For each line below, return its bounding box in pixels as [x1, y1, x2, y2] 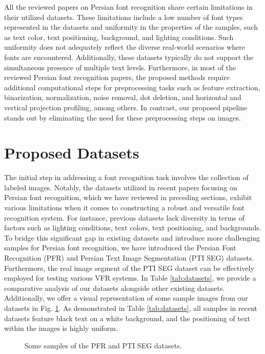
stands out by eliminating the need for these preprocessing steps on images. [4, 112, 241, 123]
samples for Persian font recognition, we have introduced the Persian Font [4, 242, 236, 253]
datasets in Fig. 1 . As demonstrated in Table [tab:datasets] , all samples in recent [4, 302, 257, 313]
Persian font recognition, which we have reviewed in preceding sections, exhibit [4, 192, 252, 203]
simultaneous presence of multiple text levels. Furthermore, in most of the [4, 62, 236, 72]
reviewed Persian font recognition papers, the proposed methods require [4, 72, 230, 83]
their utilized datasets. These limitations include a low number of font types [4, 11, 243, 22]
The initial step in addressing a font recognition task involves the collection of [4, 172, 249, 183]
